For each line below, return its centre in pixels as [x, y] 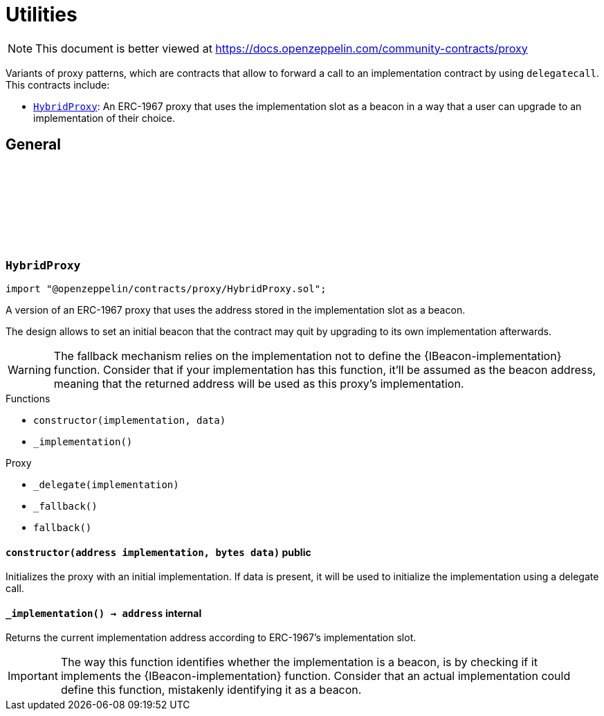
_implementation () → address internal [104, 613]
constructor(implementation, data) [130, 420]
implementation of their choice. [104, 118]
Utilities [42, 15]
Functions [28, 398]
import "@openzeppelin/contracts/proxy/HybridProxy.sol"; [166, 288]
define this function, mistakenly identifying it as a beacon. [211, 690]
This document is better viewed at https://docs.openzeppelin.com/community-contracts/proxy [282, 48]
